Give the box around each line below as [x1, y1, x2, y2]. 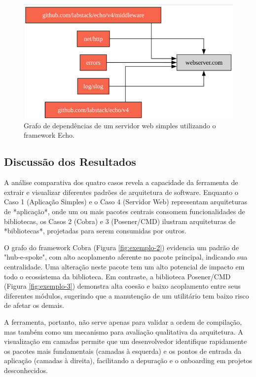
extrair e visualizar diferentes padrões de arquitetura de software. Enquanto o [4, 187, 238, 197]
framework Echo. [24, 130, 74, 140]
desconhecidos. [4, 365, 48, 375]
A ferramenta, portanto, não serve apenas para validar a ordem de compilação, [4, 316, 242, 327]
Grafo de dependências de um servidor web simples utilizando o [24, 120, 216, 130]
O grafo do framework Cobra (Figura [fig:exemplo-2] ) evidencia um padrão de [4, 242, 239, 252]
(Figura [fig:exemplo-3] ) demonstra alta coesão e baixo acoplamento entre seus [4, 281, 241, 291]
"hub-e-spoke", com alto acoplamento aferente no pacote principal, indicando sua [4, 252, 248, 262]
